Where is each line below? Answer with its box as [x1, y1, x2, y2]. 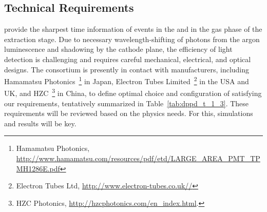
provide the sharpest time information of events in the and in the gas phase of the [4, 24, 262, 34]
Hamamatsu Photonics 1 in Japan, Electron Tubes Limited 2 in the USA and [4, 74, 249, 86]
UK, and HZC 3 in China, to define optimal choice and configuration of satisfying [4, 86, 262, 99]
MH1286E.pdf [16, 163, 60, 174]
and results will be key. [4, 118, 77, 128]
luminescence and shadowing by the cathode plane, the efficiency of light [4, 44, 233, 54]
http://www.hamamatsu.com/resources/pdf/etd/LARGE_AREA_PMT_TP [16, 153, 260, 164]
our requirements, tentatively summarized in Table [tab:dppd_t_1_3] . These [4, 98, 249, 108]
